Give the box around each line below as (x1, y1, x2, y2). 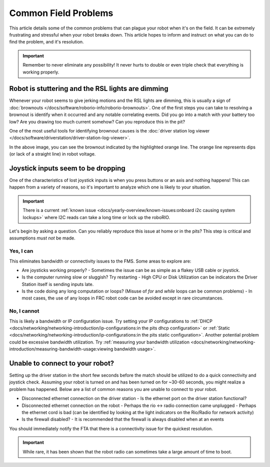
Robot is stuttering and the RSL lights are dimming (9, 84, 168, 93)
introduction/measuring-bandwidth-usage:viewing (9, 346, 113, 352)
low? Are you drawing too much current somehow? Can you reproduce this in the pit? (9, 118, 185, 124)
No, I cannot (9, 307, 39, 314)
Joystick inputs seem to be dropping (9, 164, 126, 172)
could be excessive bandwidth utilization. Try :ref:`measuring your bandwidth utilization (9, 339, 190, 345)
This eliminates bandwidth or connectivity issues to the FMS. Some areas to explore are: (9, 258, 191, 264)
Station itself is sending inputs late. (21, 281, 94, 287)
